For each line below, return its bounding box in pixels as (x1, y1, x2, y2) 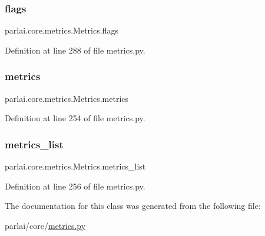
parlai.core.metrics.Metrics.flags (5, 24, 118, 36)
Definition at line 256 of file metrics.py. (5, 180, 145, 192)
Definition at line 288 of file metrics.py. (5, 44, 145, 56)
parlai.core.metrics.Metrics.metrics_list (5, 160, 146, 172)
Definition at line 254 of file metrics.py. (5, 112, 145, 124)
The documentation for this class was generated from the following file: (5, 200, 261, 212)
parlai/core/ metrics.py (5, 219, 86, 231)
